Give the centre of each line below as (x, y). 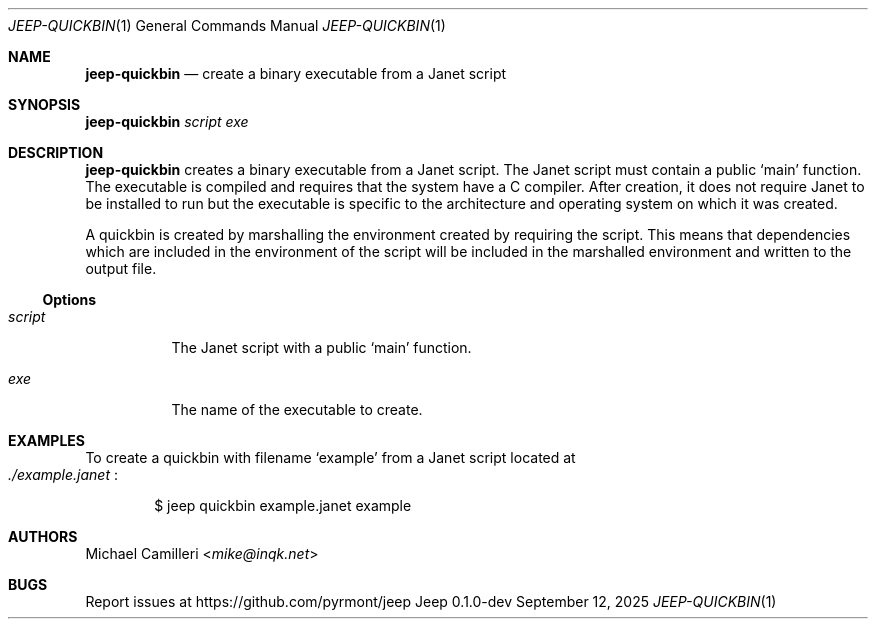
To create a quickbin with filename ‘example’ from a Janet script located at (330, 457)
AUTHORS (43, 536)
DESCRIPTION (56, 152)
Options (69, 299)
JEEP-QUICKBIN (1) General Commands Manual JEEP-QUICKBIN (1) (227, 25)
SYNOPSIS (44, 104)
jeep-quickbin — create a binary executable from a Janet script (296, 73)
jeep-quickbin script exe (167, 121)
